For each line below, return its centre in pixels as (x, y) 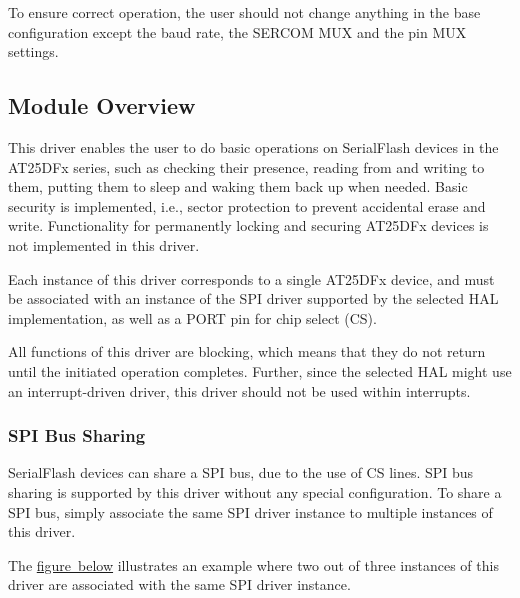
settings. (33, 51)
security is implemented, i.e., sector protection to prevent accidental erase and (247, 205)
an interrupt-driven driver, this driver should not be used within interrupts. (239, 390)
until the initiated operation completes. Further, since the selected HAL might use (260, 370)
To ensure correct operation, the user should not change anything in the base (244, 12)
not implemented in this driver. (104, 244)
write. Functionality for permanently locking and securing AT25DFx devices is (248, 225)
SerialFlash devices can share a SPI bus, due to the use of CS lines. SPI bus (241, 472)
